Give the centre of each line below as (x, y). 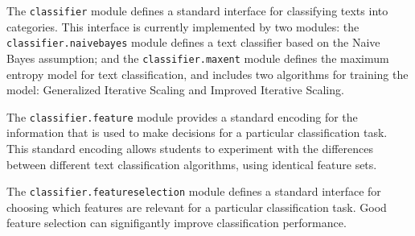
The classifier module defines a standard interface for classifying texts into (197, 10)
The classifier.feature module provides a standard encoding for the (182, 116)
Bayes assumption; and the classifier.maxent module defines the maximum (198, 58)
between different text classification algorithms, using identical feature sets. (192, 164)
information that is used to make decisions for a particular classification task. (197, 132)
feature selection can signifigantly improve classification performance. (177, 223)
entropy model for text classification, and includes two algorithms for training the (207, 74)
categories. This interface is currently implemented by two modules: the (183, 26)
